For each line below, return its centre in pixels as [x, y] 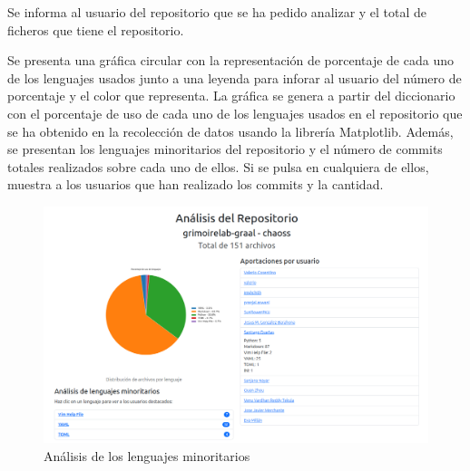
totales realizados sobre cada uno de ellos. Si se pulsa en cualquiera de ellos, [218, 166]
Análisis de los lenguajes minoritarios [147, 455]
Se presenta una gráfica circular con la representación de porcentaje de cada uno [230, 60]
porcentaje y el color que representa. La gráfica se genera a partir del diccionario [231, 96]
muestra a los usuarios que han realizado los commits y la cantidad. [196, 184]
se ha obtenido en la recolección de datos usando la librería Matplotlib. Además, [230, 131]
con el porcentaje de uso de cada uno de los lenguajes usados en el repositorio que [235, 113]
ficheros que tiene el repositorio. [96, 29]
